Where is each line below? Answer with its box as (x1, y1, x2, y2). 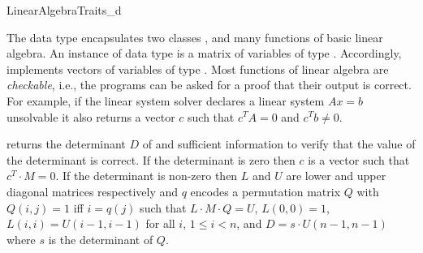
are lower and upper (286, 167, 386, 184)
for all (145, 215, 175, 232)
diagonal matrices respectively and (6, 182, 179, 199)
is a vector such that (308, 151, 410, 168)
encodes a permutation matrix (190, 182, 341, 199)
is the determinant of (48, 230, 153, 247)
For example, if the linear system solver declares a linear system (6, 92, 325, 109)
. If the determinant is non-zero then (55, 167, 238, 184)
